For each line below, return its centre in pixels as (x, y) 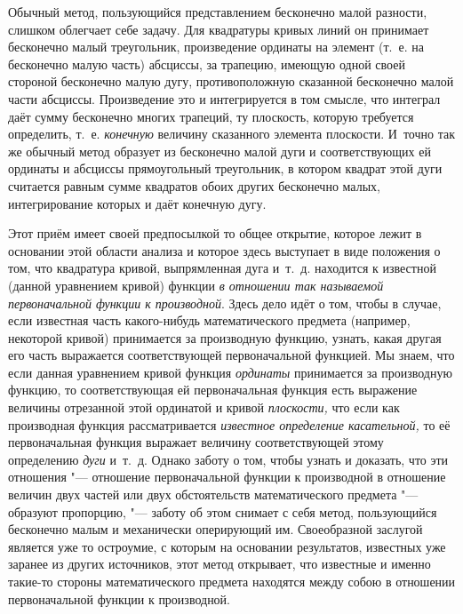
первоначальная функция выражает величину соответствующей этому (196, 442)
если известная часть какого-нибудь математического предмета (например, (209, 320)
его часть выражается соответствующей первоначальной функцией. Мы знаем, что (231, 355)
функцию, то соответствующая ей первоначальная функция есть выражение (213, 390)
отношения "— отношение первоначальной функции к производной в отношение (227, 477)
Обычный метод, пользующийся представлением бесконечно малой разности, (218, 12)
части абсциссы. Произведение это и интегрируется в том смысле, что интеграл (224, 98)
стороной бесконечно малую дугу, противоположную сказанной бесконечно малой (231, 81)
